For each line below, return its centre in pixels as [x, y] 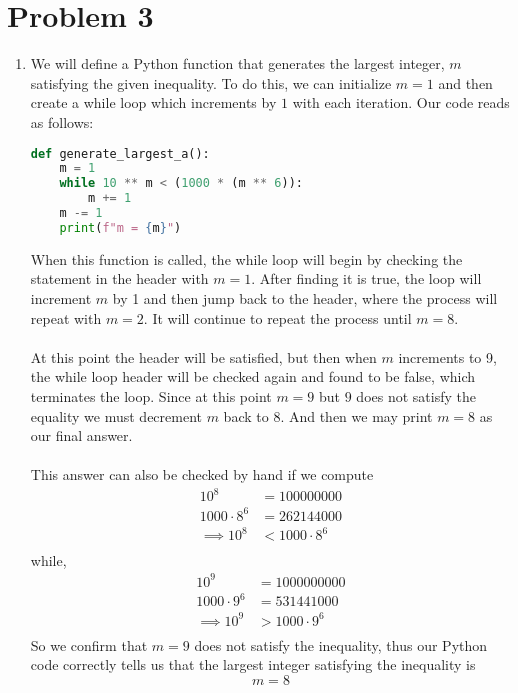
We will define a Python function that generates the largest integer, [237, 63]
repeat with [66, 317]
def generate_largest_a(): [120, 153]
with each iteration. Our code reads [401, 102]
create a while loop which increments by [153, 102]
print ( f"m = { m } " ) [120, 227]
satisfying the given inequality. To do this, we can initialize [211, 82]
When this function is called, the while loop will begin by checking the [246, 258]
